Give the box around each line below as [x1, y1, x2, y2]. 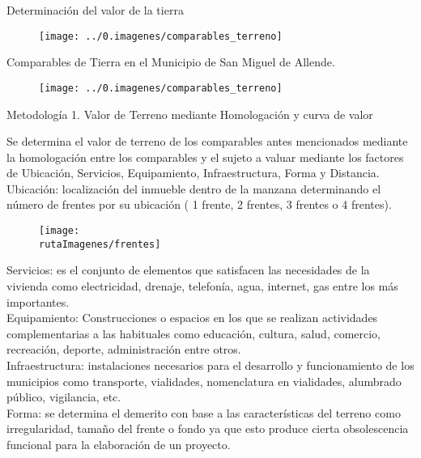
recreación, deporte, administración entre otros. [6, 341, 241, 358]
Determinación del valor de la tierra [6, 2, 184, 18]
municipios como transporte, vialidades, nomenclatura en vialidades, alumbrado [6, 372, 402, 389]
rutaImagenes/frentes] [39, 238, 161, 250]
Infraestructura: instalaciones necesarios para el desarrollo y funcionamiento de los [6, 356, 415, 373]
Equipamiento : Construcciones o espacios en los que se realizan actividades [6, 309, 378, 326]
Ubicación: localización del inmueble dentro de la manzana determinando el [6, 180, 381, 197]
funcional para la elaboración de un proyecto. [6, 435, 231, 452]
